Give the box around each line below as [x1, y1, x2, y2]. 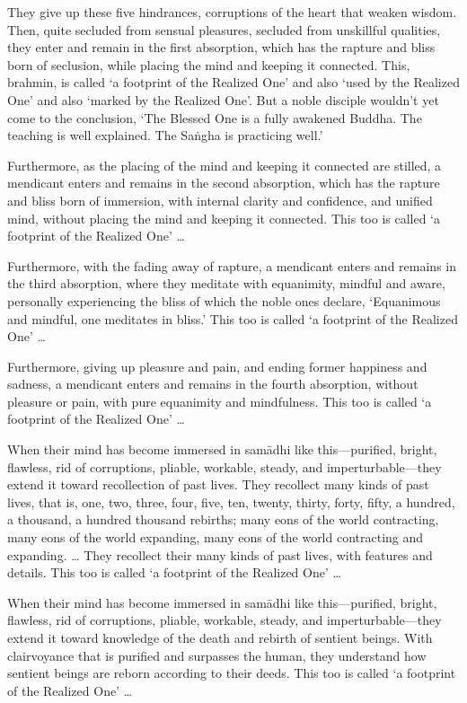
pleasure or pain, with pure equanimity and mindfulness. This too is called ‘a [7, 391, 432, 410]
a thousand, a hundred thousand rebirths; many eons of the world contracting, [7, 510, 439, 529]
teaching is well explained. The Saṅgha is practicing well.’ [7, 126, 323, 145]
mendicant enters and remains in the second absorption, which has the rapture [7, 173, 440, 192]
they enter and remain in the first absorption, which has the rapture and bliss [7, 38, 436, 57]
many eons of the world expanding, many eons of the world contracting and [7, 528, 424, 547]
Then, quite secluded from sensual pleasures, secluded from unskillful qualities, [7, 20, 441, 39]
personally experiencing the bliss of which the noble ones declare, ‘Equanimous [7, 291, 441, 310]
